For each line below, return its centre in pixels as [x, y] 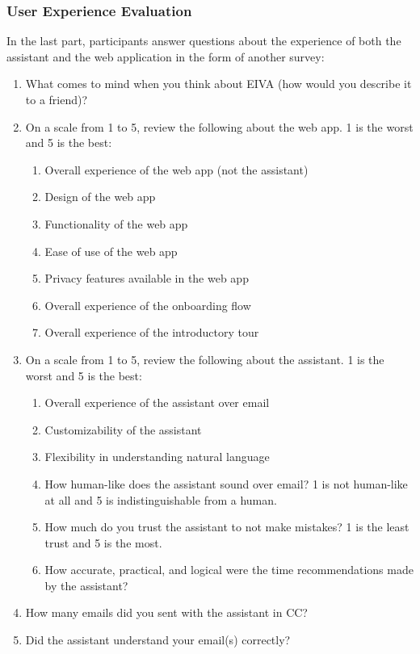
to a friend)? [57, 99]
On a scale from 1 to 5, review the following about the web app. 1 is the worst [219, 126]
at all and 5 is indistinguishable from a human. [161, 499]
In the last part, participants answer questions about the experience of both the [204, 41]
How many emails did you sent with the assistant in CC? [166, 612]
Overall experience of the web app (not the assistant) [176, 169]
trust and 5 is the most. [103, 542]
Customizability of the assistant [123, 429]
